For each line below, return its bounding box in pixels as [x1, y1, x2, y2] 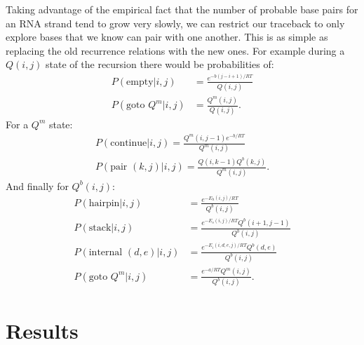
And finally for [6, 178, 69, 193]
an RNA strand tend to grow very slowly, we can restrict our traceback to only [6, 15, 345, 30]
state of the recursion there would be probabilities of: [46, 57, 274, 72]
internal [88, 247, 123, 257]
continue [110, 138, 147, 149]
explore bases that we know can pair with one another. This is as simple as [6, 29, 328, 44]
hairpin [88, 198, 120, 208]
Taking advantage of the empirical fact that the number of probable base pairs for [6, 2, 358, 16]
